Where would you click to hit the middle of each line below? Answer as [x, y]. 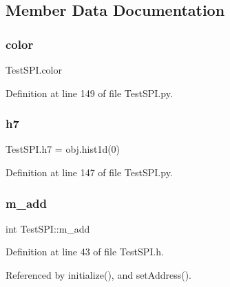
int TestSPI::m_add [48, 228]
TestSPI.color [34, 70]
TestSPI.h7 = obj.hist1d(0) [63, 149]
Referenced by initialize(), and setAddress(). [99, 275]
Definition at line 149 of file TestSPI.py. [89, 93]
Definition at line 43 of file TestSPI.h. [85, 252]
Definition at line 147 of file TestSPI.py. [89, 172]
